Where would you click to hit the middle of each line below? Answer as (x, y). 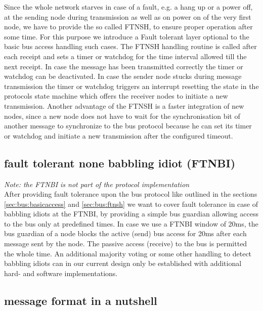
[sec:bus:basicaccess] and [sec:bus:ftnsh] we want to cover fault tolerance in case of (131, 204)
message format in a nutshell (81, 300)
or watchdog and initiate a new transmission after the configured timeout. (119, 135)
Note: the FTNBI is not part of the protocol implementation (97, 184)
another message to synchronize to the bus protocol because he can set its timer (128, 126)
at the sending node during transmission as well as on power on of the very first (128, 16)
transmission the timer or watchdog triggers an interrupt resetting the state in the (131, 86)
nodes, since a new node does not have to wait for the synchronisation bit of (122, 116)
